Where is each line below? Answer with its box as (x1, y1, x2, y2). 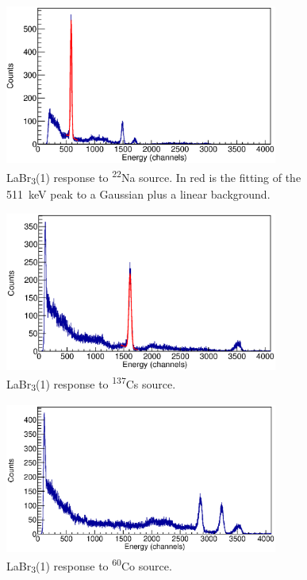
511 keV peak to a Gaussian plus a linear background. (6, 186, 271, 203)
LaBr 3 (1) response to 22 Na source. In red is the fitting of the (6, 166, 301, 188)
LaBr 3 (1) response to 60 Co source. (6, 555, 172, 576)
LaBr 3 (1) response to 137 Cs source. (6, 373, 176, 394)
